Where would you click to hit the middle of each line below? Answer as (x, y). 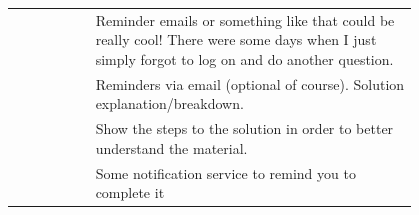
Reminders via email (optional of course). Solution (250, 83)
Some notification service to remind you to (225, 172)
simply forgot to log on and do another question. (244, 58)
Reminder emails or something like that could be (245, 19)
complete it (130, 192)
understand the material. (171, 147)
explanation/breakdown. (169, 103)
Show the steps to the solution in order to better (244, 128)
